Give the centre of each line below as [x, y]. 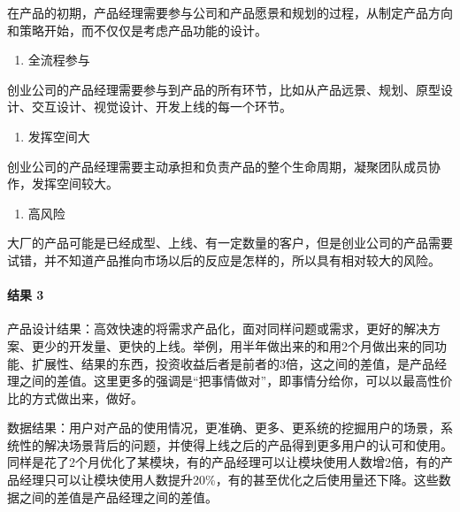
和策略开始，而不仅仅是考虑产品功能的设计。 [137, 30]
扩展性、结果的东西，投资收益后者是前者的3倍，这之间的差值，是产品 [233, 363]
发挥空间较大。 [75, 183]
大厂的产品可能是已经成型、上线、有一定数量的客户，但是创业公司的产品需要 [230, 243]
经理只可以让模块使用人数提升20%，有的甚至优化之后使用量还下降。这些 [229, 480]
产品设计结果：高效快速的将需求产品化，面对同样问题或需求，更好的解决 [218, 329]
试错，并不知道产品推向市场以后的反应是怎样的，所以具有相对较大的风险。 [224, 260]
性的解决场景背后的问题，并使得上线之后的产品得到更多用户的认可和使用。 [236, 444]
